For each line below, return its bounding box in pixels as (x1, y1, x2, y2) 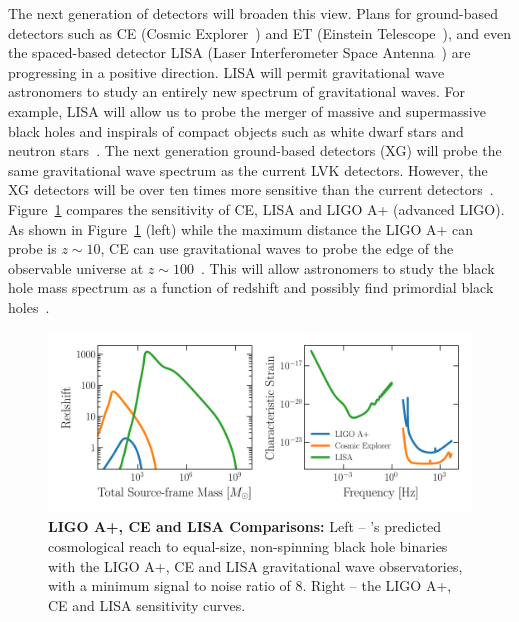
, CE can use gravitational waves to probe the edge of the (100, 238, 454, 259)
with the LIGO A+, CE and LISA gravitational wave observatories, (48, 555, 463, 576)
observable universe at (8, 257, 144, 278)
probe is (8, 238, 57, 259)
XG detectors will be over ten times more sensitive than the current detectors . (8, 179, 494, 200)
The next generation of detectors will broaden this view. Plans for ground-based (8, 3, 498, 23)
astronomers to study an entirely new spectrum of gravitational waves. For (8, 81, 465, 102)
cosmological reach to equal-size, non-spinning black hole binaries (48, 536, 448, 557)
